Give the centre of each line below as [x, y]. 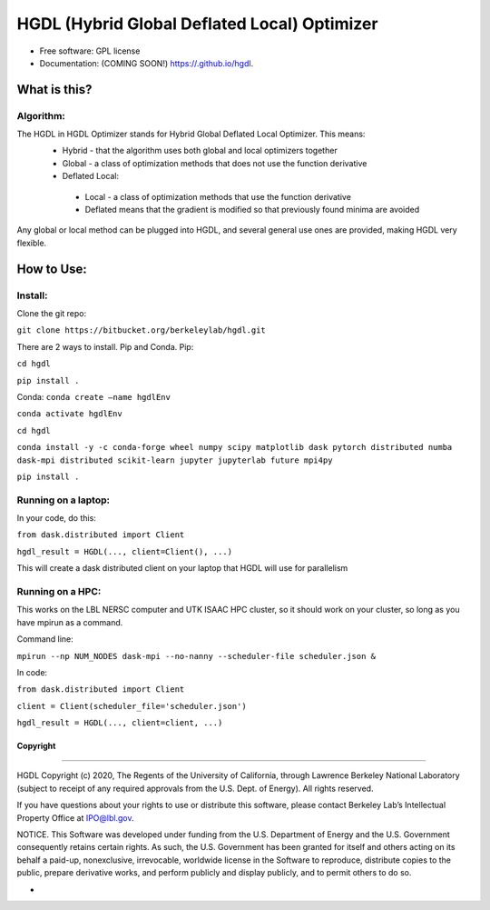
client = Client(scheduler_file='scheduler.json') [132, 706]
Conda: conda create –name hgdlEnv [94, 396]
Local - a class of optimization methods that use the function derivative [218, 196]
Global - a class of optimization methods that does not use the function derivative [215, 163]
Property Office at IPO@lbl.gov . [75, 817]
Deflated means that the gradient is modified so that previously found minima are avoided [252, 210]
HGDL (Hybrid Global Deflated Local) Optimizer [197, 24]
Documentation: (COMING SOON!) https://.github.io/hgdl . [147, 63]
